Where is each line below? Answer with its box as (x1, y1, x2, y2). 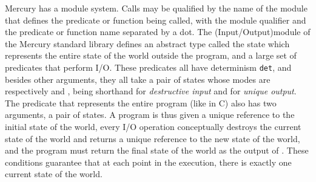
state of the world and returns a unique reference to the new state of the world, (5, 132, 300, 145)
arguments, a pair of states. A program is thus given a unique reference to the (5, 108, 295, 121)
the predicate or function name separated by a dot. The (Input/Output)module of (5, 25, 311, 38)
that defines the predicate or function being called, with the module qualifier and (5, 13, 306, 26)
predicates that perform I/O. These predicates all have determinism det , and (5, 60, 292, 73)
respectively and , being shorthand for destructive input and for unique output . (5, 85, 297, 97)
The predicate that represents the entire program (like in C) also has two (5, 96, 277, 109)
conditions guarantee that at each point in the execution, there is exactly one (5, 155, 292, 168)
